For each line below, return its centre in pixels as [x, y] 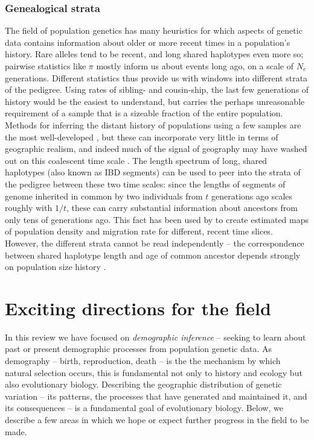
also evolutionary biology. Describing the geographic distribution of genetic [143, 384]
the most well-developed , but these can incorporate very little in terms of [142, 137]
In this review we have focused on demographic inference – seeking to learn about [155, 337]
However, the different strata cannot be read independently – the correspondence [155, 243]
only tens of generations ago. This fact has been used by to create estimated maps [157, 219]
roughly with [29, 208]
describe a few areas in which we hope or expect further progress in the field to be [157, 419]
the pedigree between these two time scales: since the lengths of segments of [145, 184]
